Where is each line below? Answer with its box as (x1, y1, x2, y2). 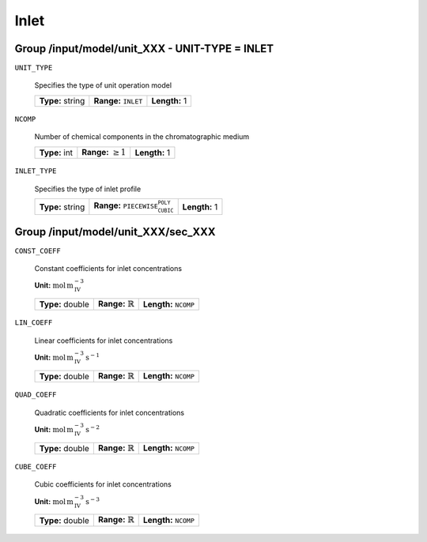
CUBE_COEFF (14, 462, 57, 471)
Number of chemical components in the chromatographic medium (34, 132, 250, 141)
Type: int (39, 147, 74, 158)
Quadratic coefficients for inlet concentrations (34, 408, 185, 417)
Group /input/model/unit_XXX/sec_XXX (14, 225, 216, 239)
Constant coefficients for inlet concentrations (34, 264, 182, 273)
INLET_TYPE (14, 167, 57, 175)
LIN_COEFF (14, 318, 53, 327)
